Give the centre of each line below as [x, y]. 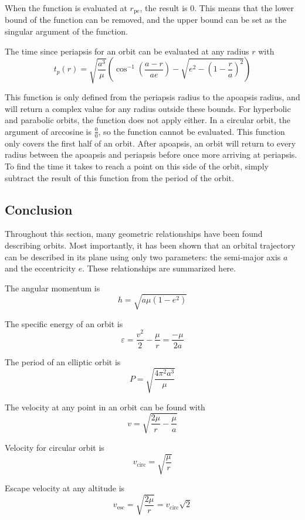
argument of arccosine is [48, 131]
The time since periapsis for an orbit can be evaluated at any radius [127, 51]
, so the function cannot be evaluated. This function [192, 131]
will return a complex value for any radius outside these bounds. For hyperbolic [148, 108]
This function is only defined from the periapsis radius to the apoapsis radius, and [152, 97]
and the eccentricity [40, 268]
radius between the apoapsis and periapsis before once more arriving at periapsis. [151, 154]
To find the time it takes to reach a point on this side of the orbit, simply [137, 166]
